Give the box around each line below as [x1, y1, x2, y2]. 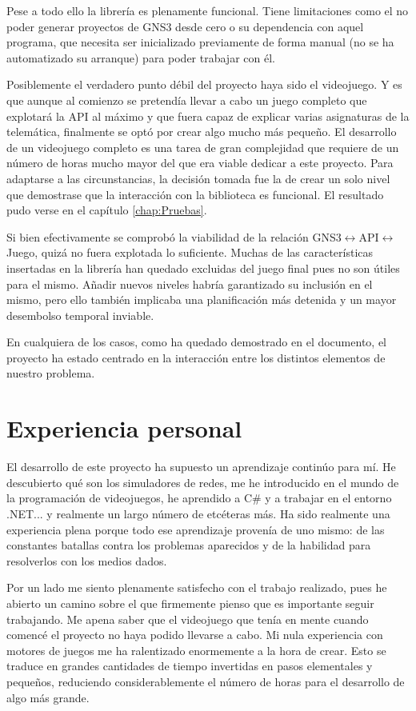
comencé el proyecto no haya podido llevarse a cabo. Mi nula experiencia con [6, 626, 383, 643]
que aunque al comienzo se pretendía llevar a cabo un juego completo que [6, 91, 367, 108]
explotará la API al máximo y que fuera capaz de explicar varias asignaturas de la [6, 107, 410, 124]
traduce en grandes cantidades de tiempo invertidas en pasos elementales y [6, 657, 373, 674]
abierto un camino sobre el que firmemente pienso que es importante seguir [6, 594, 374, 611]
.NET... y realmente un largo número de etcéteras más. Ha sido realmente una [6, 505, 390, 521]
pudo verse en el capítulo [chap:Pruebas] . [6, 202, 207, 218]
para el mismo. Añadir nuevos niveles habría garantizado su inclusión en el [6, 275, 373, 292]
